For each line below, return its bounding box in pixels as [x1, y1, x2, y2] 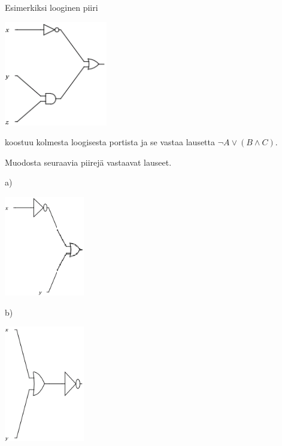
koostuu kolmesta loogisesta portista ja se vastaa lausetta [5, 136, 216, 148]
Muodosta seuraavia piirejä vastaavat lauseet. [5, 155, 172, 168]
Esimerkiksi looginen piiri [5, 1, 98, 13]
